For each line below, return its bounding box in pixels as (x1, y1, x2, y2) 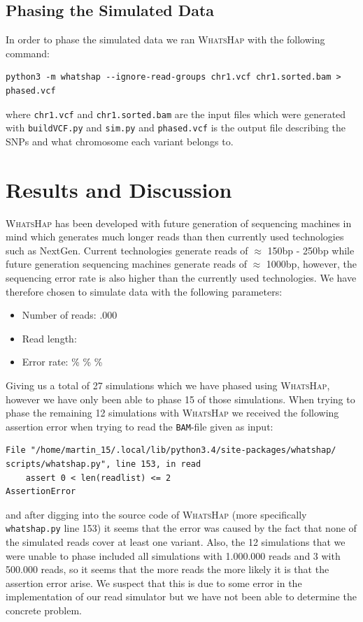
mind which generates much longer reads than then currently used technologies (6, 229, 344, 244)
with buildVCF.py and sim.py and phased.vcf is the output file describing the (6, 120, 346, 135)
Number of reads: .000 (22, 308, 118, 322)
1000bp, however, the (266, 256, 357, 271)
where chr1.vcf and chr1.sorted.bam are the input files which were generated (6, 106, 346, 121)
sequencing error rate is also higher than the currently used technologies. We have (6, 270, 357, 284)
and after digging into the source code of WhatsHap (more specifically (6, 507, 307, 521)
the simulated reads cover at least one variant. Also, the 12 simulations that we (6, 535, 346, 549)
